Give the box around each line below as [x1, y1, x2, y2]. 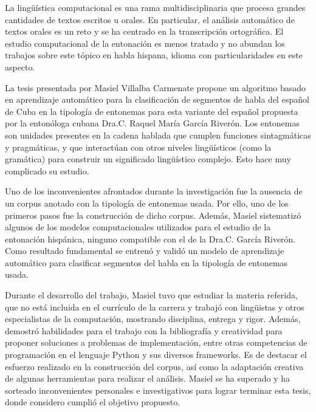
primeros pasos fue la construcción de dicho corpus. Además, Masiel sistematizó [5, 208, 301, 221]
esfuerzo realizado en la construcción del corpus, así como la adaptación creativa [5, 360, 304, 373]
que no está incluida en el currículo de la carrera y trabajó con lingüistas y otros [5, 300, 304, 313]
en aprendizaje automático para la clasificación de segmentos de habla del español [5, 93, 309, 106]
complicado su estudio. [5, 164, 89, 177]
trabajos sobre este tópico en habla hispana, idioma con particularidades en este [5, 49, 303, 61]
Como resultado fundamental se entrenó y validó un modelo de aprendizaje [5, 244, 284, 257]
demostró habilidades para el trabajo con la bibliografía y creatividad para [5, 324, 283, 337]
